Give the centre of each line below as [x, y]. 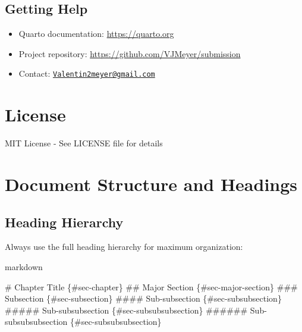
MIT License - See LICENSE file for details [84, 143]
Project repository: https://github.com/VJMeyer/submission [130, 53]
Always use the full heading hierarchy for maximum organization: [124, 247]
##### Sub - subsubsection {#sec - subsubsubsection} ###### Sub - [136, 310]
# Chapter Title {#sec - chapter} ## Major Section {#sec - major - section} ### [151, 286]
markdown [24, 266]
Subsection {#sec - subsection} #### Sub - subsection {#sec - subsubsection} [143, 298]
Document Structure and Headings [151, 184]
